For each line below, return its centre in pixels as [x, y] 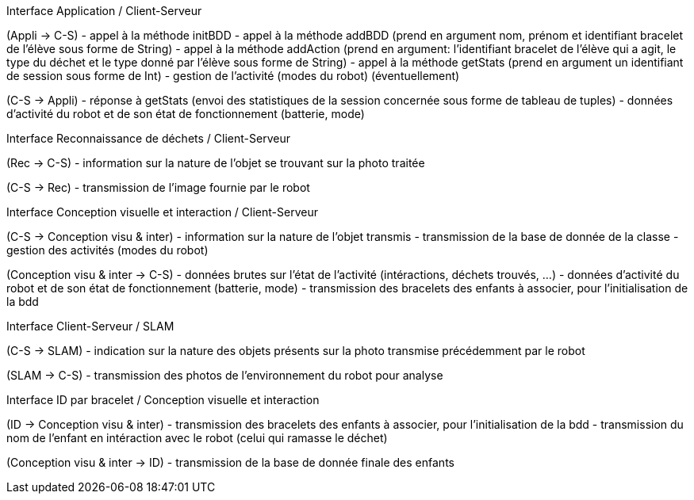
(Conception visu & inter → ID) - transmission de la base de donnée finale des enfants [230, 462]
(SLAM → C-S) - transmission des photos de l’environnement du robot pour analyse [225, 375]
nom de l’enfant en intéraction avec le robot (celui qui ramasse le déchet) [197, 438]
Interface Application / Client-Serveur [104, 11]
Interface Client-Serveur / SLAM [90, 326]
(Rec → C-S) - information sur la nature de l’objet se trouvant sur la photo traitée [216, 163]
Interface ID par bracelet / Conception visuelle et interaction [163, 400]
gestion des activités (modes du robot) [107, 250]
